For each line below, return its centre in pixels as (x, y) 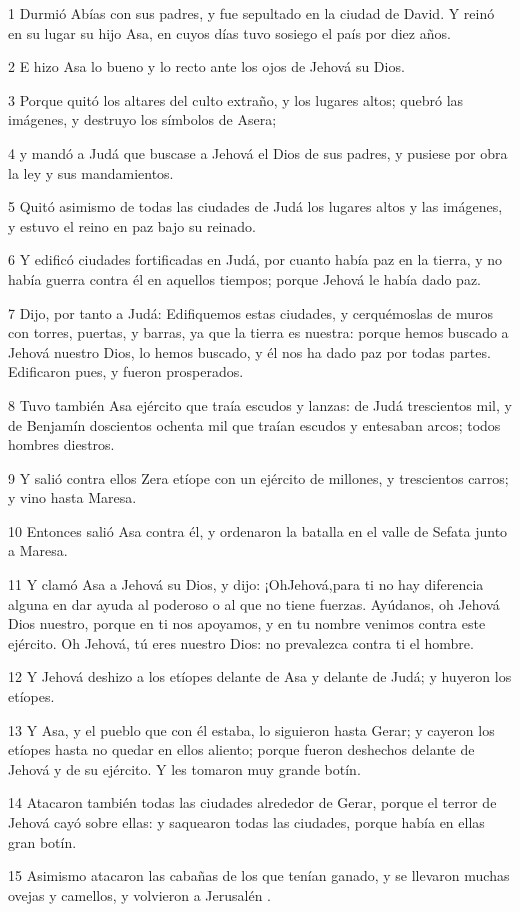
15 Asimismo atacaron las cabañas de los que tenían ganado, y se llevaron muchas (259, 875)
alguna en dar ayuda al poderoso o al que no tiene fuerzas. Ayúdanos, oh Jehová (254, 603)
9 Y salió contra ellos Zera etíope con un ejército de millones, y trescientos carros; (258, 477)
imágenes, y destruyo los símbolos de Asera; (142, 119)
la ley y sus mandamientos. (91, 172)
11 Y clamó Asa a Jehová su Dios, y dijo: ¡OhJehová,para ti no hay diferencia (246, 584)
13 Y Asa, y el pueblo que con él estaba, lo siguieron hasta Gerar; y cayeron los (251, 729)
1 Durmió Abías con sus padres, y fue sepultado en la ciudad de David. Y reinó (251, 13)
